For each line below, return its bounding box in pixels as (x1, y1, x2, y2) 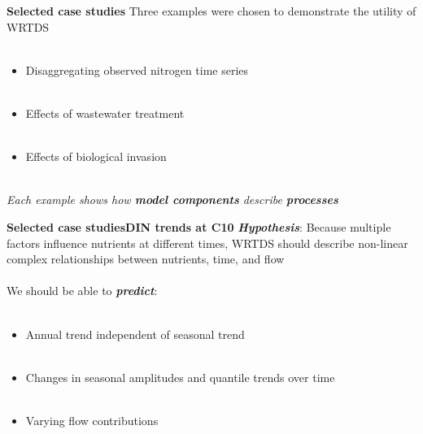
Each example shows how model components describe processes (7, 191, 338, 208)
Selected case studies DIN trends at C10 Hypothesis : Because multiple (7, 218, 391, 235)
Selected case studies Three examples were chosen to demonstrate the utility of (7, 2, 416, 19)
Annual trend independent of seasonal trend (25, 325, 245, 342)
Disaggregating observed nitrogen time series (25, 61, 249, 78)
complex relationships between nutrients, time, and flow (7, 250, 285, 267)
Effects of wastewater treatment (25, 104, 185, 121)
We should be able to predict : (7, 282, 158, 299)
